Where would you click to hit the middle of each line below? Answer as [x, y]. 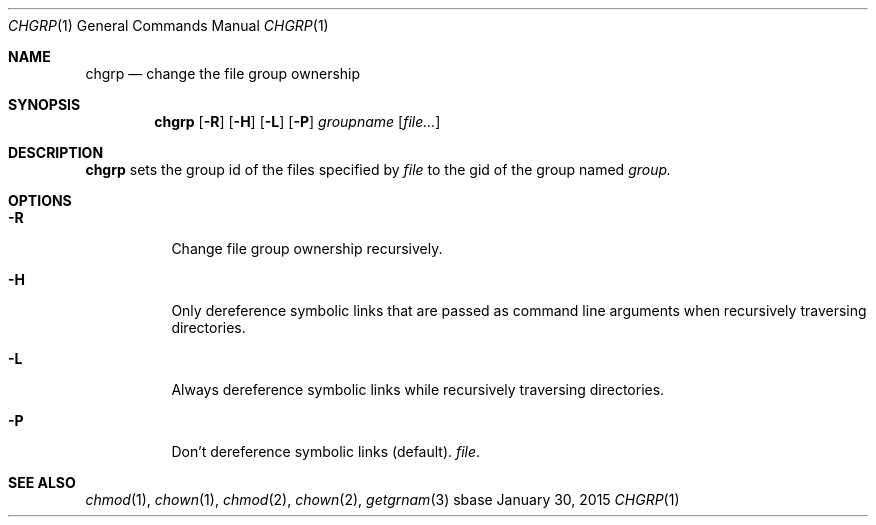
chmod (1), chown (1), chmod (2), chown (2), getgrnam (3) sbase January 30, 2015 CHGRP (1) [382, 499]
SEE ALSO [42, 482]
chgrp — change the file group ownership [223, 73]
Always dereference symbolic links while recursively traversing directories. [418, 389]
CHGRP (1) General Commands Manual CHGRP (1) [168, 25]
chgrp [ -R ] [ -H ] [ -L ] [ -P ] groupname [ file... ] [297, 121]
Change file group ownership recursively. [307, 248]
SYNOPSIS [44, 104]
